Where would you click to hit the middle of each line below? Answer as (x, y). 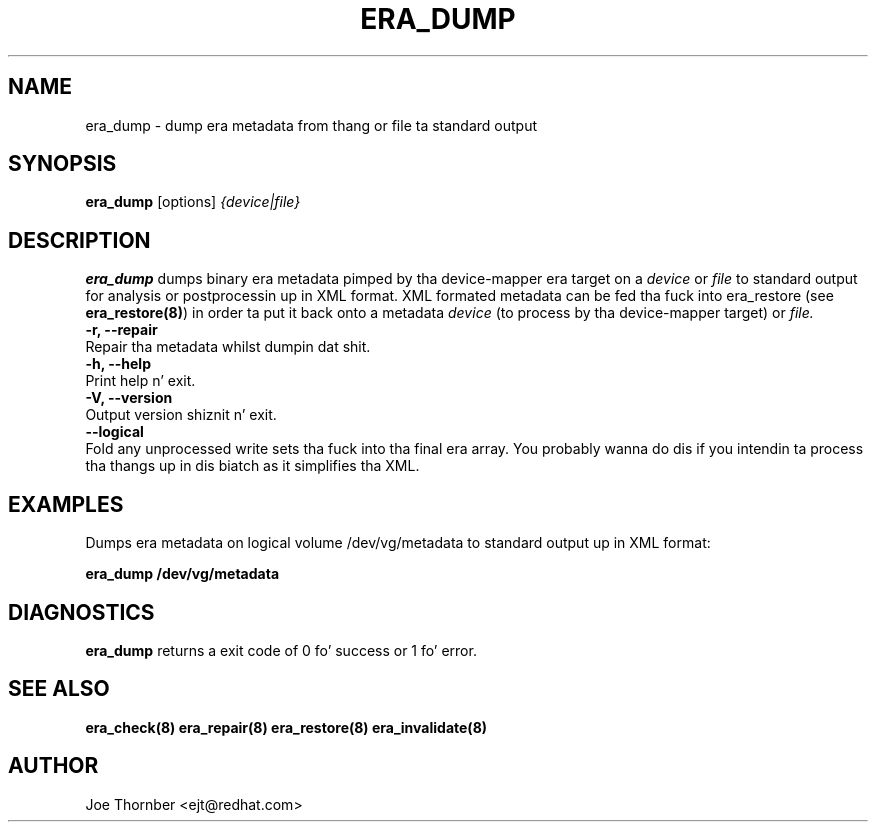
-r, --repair (121, 330)
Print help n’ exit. (140, 381)
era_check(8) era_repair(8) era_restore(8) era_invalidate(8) (286, 727)
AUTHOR (53, 766)
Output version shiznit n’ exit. (181, 415)
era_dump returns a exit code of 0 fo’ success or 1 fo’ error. (281, 650)
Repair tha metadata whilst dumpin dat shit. (228, 347)
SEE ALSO (59, 689)
